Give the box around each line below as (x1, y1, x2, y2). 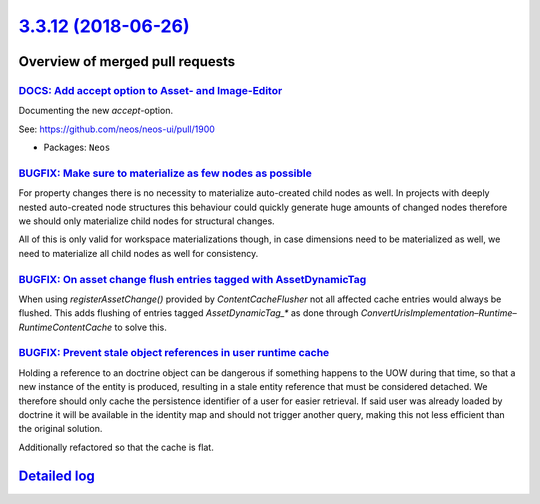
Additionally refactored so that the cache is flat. (18, 441, 214, 453)
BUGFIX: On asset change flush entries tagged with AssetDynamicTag (18, 272, 367, 286)
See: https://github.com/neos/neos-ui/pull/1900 (18, 123, 215, 135)
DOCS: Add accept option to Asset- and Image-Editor (18, 83, 283, 97)
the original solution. (18, 423, 103, 435)
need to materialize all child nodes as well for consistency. (18, 247, 259, 259)
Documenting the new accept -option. (18, 105, 174, 117)
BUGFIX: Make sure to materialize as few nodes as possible (18, 166, 312, 180)
